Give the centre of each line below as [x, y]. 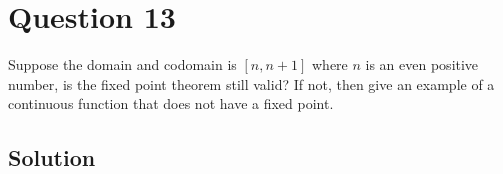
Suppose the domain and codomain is [122, 64]
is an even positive [422, 64]
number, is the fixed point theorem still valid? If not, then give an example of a [251, 83]
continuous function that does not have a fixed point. [171, 103]
